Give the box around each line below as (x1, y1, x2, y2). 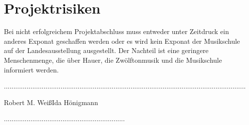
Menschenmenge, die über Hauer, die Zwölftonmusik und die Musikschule (4, 54, 222, 65)
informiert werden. (4, 64, 59, 74)
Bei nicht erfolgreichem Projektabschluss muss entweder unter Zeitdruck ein (4, 26, 229, 36)
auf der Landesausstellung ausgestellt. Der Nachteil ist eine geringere (4, 45, 209, 55)
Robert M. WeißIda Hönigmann (4, 97, 98, 107)
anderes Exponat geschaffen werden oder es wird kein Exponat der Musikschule (4, 36, 240, 46)
